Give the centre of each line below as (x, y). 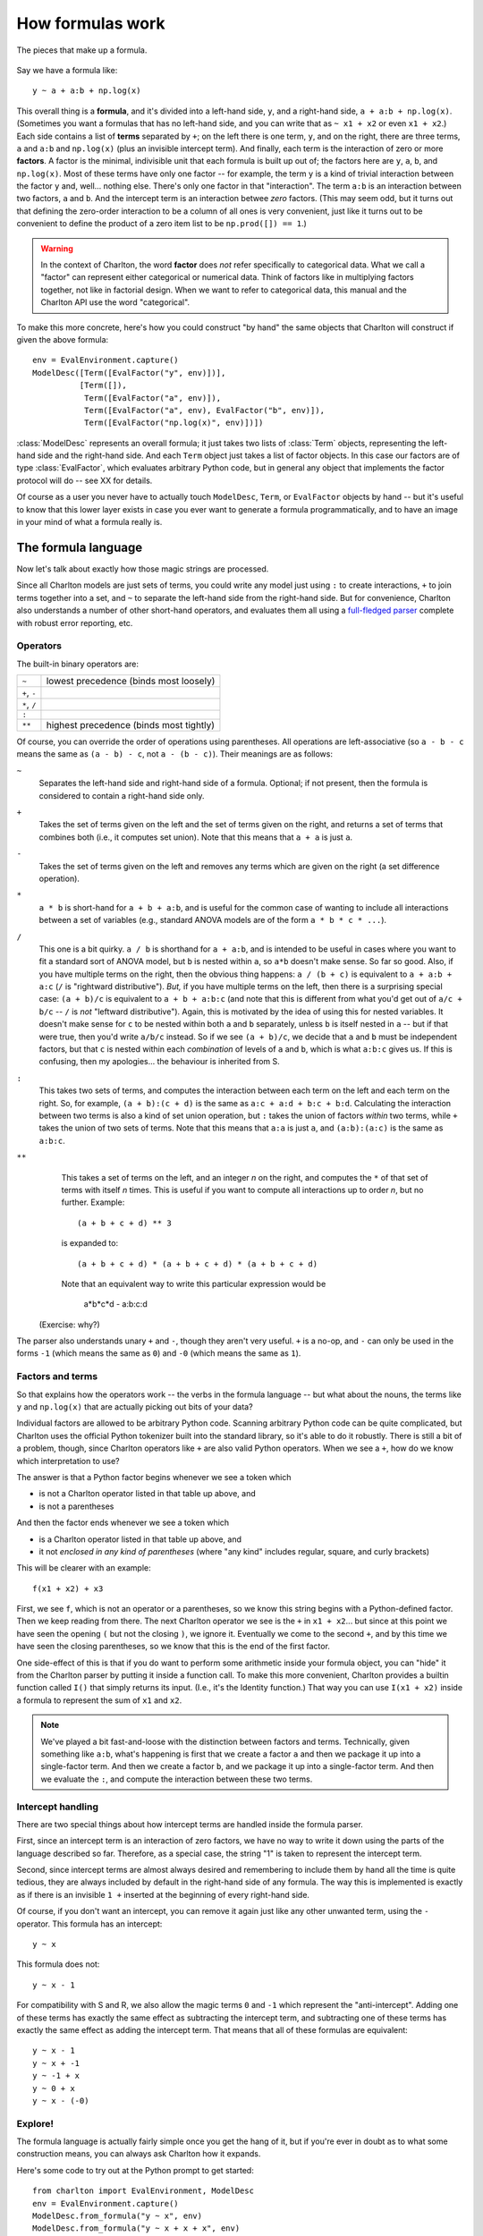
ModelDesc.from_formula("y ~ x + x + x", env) (136, 2228)
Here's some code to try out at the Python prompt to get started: (135, 2170)
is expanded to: (90, 1243)
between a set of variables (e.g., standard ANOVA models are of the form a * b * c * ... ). (213, 920)
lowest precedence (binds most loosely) (131, 682)
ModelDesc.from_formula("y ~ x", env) (118, 2216)
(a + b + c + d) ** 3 (124, 1223)
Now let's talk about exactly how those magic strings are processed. (143, 569)
